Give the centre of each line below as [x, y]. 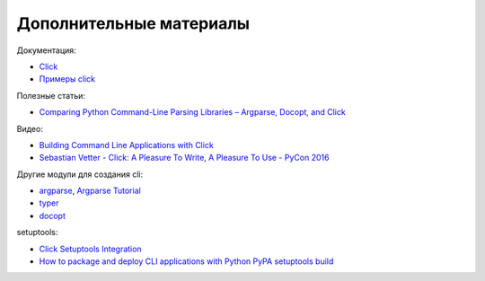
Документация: [46, 50]
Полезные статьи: [51, 95]
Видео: [30, 128]
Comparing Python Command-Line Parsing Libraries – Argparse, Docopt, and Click [192, 112]
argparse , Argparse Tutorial [90, 191]
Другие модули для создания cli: [80, 174]
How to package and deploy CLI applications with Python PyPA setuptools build [186, 261]
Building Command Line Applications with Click [127, 145]
